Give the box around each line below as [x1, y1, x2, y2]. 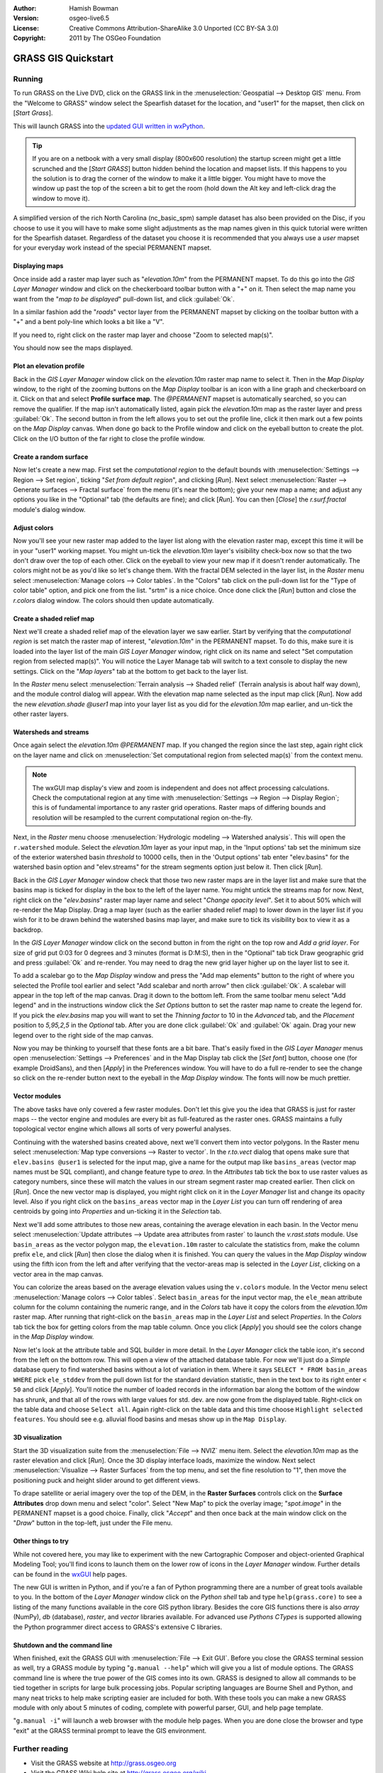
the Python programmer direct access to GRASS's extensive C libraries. [13, 1623, 223, 1631]
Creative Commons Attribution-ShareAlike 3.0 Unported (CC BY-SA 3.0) [69, 23, 279, 32]
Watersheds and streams [13, 728, 89, 737]
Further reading [13, 1744, 69, 1754]
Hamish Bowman [69, 4, 118, 12]
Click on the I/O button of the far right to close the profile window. [13, 434, 206, 443]
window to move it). [32, 194, 90, 202]
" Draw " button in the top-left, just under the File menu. [13, 1518, 173, 1528]
